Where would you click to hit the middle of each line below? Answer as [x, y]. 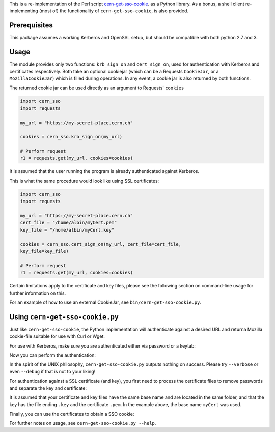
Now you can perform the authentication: [53, 355]
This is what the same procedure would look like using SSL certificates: [84, 181]
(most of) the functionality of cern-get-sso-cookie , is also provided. [114, 11]
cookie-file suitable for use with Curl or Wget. [57, 336]
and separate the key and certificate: [48, 388]
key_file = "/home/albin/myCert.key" [67, 230]
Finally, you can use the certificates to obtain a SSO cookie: [72, 414]
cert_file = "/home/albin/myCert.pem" [68, 223]
